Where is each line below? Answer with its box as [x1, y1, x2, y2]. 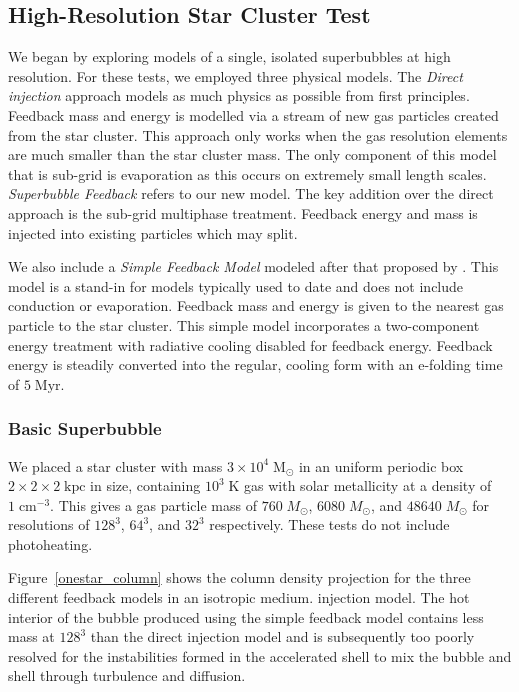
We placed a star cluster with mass [8, 455, 223, 476]
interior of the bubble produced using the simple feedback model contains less [8, 606, 484, 627]
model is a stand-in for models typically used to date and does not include [8, 275, 464, 296]
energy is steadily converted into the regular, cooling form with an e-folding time [8, 354, 503, 375]
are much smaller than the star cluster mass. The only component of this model [8, 144, 497, 165]
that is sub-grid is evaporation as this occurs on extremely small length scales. [8, 163, 487, 184]
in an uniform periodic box [298, 455, 464, 476]
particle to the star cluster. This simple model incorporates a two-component [8, 314, 480, 335]
